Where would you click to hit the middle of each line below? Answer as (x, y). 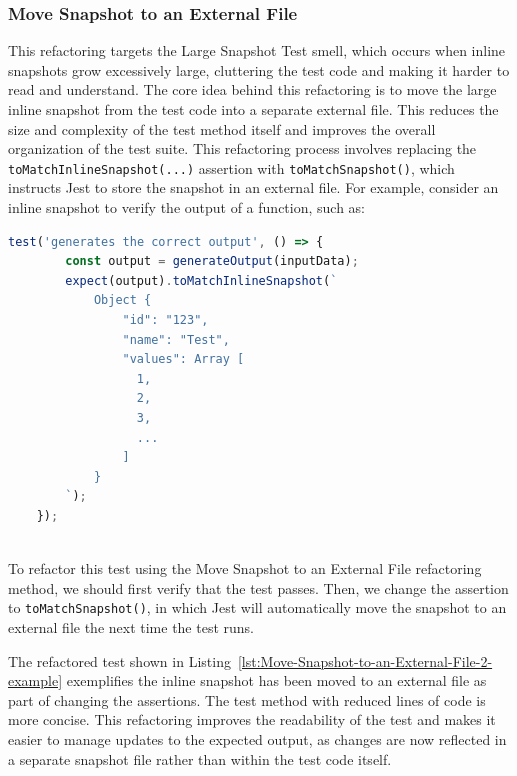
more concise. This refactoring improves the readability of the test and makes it (252, 719)
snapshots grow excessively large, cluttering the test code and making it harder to (259, 69)
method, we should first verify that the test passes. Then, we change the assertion (258, 587)
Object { (122, 300)
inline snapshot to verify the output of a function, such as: (186, 207)
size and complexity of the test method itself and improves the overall (222, 128)
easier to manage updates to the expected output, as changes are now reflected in (257, 738)
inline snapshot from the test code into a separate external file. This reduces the (253, 109)
